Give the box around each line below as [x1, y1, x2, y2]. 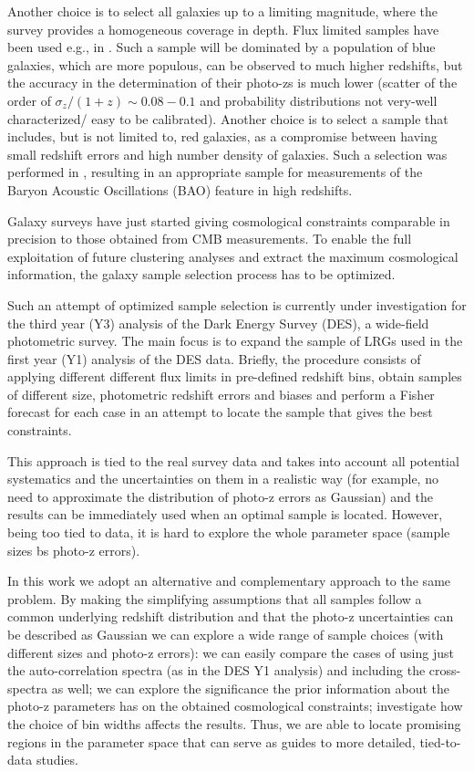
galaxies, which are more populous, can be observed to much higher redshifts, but [7, 55, 463, 74]
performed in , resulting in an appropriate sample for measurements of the [7, 162, 423, 182]
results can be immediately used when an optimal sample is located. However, [7, 505, 443, 524]
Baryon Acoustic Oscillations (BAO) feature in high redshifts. [7, 180, 353, 199]
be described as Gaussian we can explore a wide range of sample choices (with [7, 625, 444, 643]
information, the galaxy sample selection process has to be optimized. [7, 265, 396, 284]
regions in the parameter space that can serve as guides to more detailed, [7, 732, 416, 751]
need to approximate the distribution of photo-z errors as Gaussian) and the [7, 486, 433, 506]
